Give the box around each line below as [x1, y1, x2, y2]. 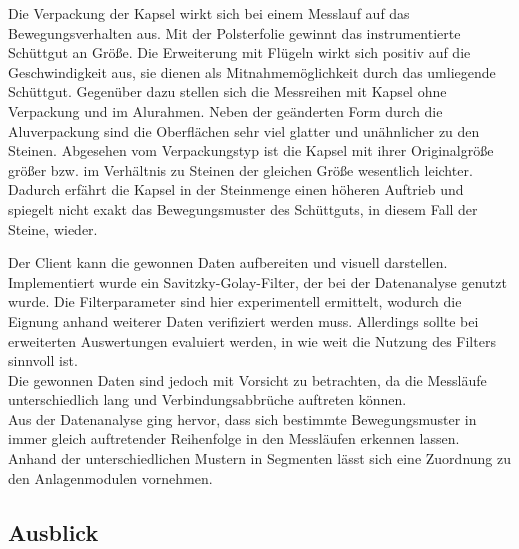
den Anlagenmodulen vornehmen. [8, 467, 213, 488]
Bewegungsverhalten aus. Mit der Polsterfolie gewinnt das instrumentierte [8, 22, 461, 43]
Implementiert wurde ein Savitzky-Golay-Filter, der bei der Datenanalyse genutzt [8, 271, 507, 292]
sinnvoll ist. [8, 350, 78, 371]
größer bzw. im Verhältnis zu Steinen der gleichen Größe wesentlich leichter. [8, 159, 473, 180]
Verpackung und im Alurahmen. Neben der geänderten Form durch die [8, 100, 443, 121]
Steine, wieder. [8, 218, 98, 239]
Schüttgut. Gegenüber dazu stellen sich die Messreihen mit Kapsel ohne [8, 81, 447, 102]
